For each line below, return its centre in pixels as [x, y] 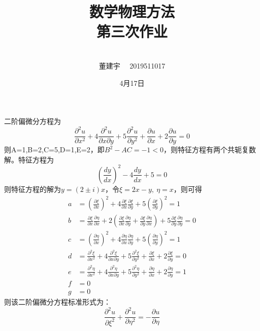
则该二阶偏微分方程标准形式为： [57, 302]
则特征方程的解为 [32, 189]
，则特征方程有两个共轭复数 [209, 150]
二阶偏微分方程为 [32, 121]
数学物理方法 [132, 11]
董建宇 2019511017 [132, 65]
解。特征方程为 [29, 159]
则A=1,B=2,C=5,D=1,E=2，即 [54, 150]
